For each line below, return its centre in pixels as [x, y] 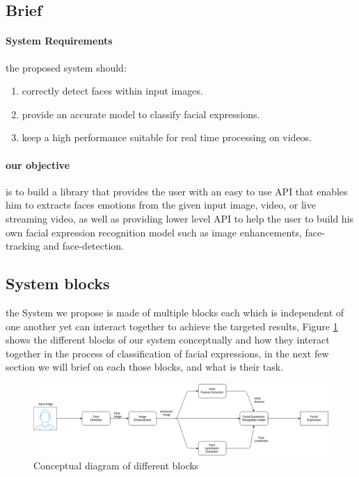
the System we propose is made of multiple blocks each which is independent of [175, 312]
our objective [38, 164]
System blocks [58, 283]
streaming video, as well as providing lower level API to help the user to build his [180, 218]
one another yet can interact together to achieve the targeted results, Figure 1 [172, 326]
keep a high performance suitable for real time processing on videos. [167, 137]
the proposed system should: [66, 67]
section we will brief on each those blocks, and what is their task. [145, 367]
